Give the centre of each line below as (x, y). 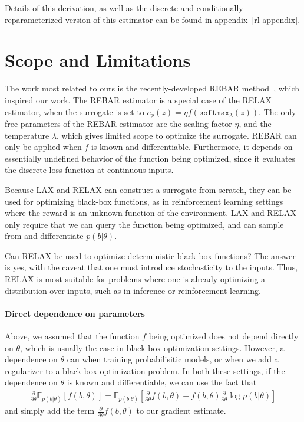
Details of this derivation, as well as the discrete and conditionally (124, 8)
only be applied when (43, 147)
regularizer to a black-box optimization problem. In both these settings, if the (145, 370)
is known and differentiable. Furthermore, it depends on (192, 147)
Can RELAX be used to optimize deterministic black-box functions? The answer (150, 255)
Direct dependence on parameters (75, 313)
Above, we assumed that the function (72, 336)
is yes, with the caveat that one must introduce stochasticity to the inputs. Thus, (151, 267)
